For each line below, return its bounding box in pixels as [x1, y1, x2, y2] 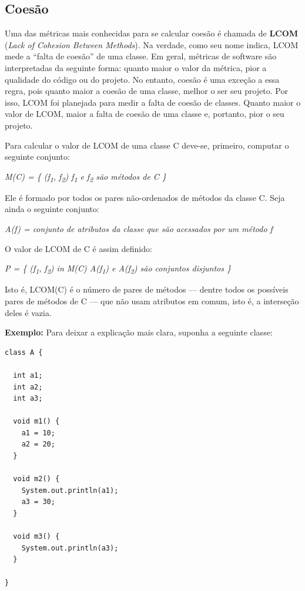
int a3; [13, 394, 43, 403]
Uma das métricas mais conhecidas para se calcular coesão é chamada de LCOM [5, 27, 299, 39]
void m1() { [13, 417, 60, 426]
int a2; [13, 382, 43, 391]
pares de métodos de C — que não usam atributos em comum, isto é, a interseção [5, 294, 299, 307]
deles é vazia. [5, 306, 52, 318]
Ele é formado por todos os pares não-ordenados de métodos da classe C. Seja [5, 191, 285, 203]
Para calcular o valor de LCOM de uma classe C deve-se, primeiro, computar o [5, 139, 289, 151]
